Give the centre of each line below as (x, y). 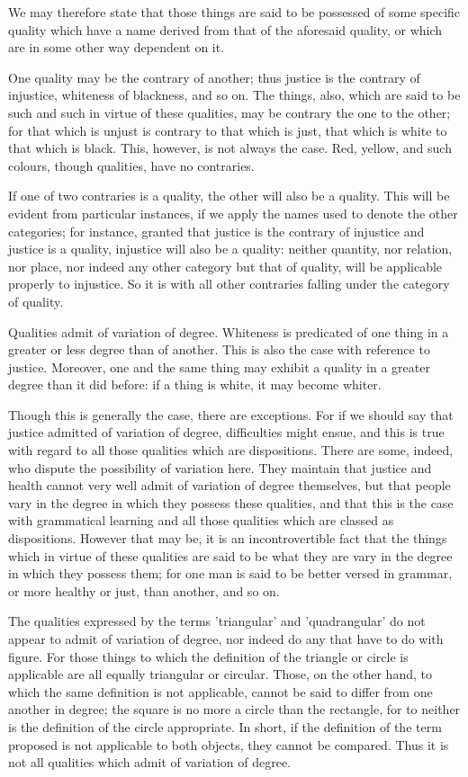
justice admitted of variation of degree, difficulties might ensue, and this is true (226, 432)
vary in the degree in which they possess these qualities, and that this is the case (231, 502)
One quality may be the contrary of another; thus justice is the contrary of (214, 77)
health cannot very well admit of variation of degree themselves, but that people (229, 485)
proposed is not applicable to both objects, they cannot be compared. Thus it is (229, 744)
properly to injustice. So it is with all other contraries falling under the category (229, 284)
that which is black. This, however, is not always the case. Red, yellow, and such (230, 148)
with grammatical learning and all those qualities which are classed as (201, 520)
